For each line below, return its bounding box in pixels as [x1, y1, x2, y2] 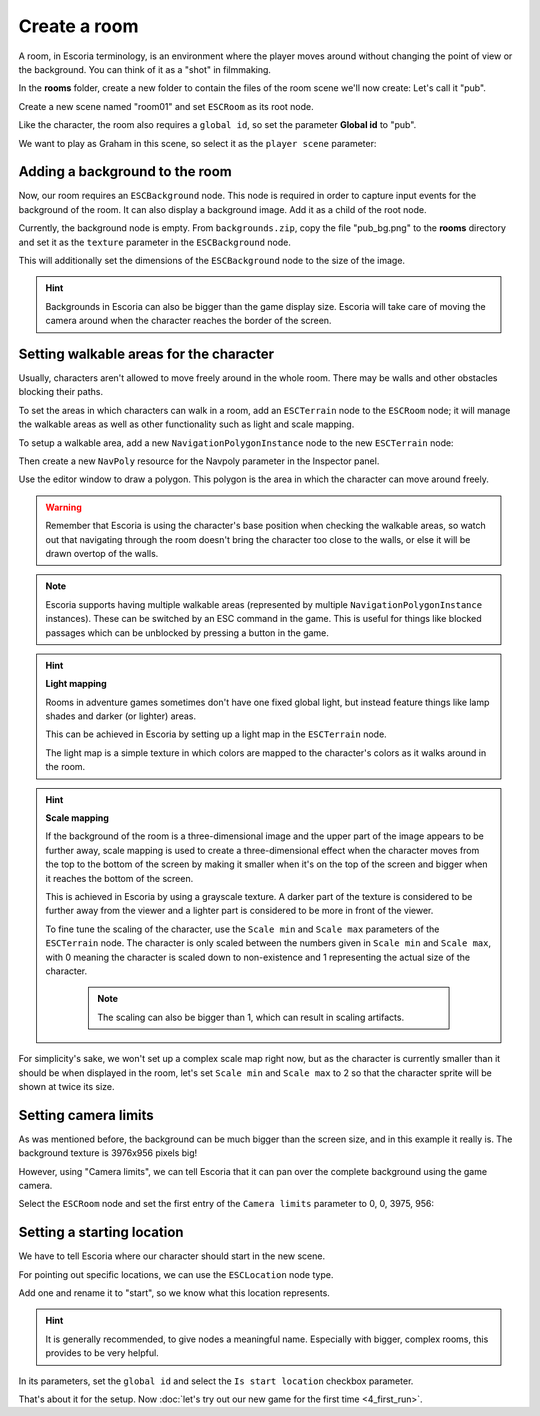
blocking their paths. [18, 386, 104, 398]
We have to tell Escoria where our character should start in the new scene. [18, 1250, 325, 1262]
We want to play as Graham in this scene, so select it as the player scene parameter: [18, 137, 377, 149]
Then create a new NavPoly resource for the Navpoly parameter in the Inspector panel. [18, 455, 380, 467]
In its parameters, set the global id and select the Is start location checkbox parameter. [18, 1375, 414, 1387]
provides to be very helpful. [45, 1347, 159, 1359]
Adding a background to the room [18, 163, 232, 180]
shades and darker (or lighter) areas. [45, 710, 197, 722]
